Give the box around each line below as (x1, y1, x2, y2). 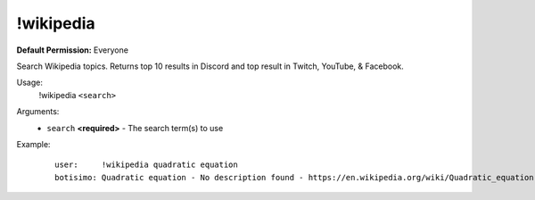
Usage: (16, 77, 44, 88)
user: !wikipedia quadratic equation (54, 160, 238, 170)
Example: (16, 138, 51, 149)
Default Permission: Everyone (16, 45, 129, 55)
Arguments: (16, 106, 60, 117)
